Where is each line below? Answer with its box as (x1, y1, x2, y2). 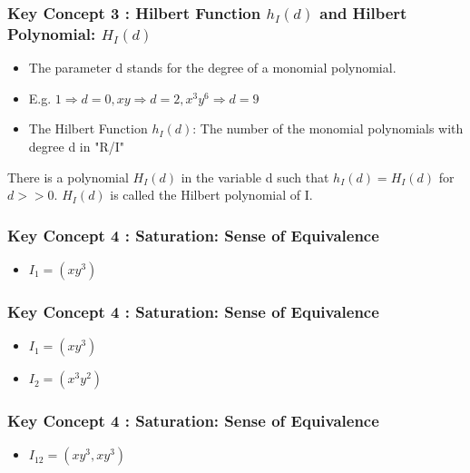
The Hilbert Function (28, 119, 148, 138)
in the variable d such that (181, 167, 329, 186)
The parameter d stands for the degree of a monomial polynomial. (28, 58, 397, 77)
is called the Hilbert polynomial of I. (110, 185, 313, 204)
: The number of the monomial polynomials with (192, 119, 464, 138)
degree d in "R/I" (28, 136, 124, 155)
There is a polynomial (7, 167, 129, 186)
